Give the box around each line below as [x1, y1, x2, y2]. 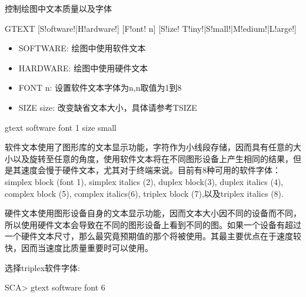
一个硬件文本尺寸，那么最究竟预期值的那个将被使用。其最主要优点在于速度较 [5, 230, 301, 242]
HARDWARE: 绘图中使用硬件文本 [18, 61, 148, 74]
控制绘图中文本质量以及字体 [5, 2, 112, 14]
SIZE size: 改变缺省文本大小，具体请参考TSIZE [18, 101, 197, 113]
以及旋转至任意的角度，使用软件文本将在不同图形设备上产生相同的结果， [12, 152, 293, 164]
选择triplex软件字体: [5, 261, 81, 273]
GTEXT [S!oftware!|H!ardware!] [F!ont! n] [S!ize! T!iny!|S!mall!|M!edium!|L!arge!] [5, 22, 297, 34]
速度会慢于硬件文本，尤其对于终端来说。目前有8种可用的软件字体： [21, 164, 281, 176]
